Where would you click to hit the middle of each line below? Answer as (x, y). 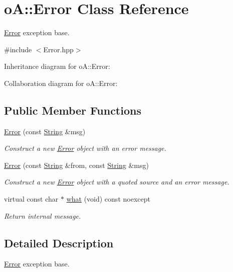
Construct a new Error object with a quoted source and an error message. (117, 182)
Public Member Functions (73, 110)
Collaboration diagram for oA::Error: (61, 83)
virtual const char (31, 199)
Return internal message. (43, 215)
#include (18, 49)
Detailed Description (59, 243)
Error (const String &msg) (45, 131)
